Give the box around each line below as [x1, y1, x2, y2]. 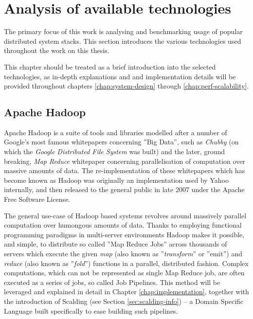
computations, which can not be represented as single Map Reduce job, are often [4, 267, 245, 278]
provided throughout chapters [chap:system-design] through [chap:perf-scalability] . [4, 81, 249, 91]
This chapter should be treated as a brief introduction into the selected [4, 61, 216, 71]
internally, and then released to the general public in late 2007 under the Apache [4, 184, 245, 195]
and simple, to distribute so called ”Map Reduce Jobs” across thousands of [4, 239, 227, 249]
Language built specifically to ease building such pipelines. [4, 305, 178, 316]
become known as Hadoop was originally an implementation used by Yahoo [4, 175, 229, 185]
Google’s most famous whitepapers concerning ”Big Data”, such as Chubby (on [4, 137, 239, 147]
